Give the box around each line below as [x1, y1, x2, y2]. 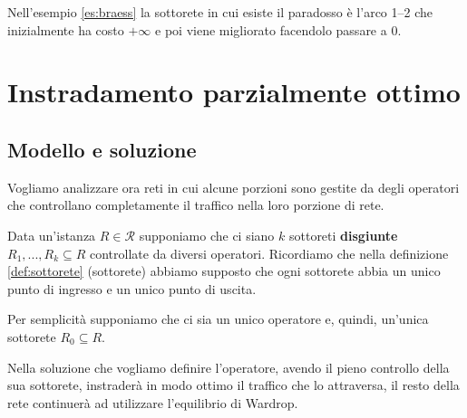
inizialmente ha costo [7, 20, 124, 39]
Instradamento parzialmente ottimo [7, 73, 461, 110]
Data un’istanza [7, 225, 96, 244]
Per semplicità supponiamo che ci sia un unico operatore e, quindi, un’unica [7, 309, 429, 328]
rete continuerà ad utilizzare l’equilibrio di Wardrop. [7, 393, 298, 412]
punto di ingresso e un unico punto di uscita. [7, 279, 257, 298]
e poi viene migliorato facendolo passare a [155, 20, 387, 39]
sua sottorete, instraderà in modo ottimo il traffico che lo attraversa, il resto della [7, 375, 460, 394]
